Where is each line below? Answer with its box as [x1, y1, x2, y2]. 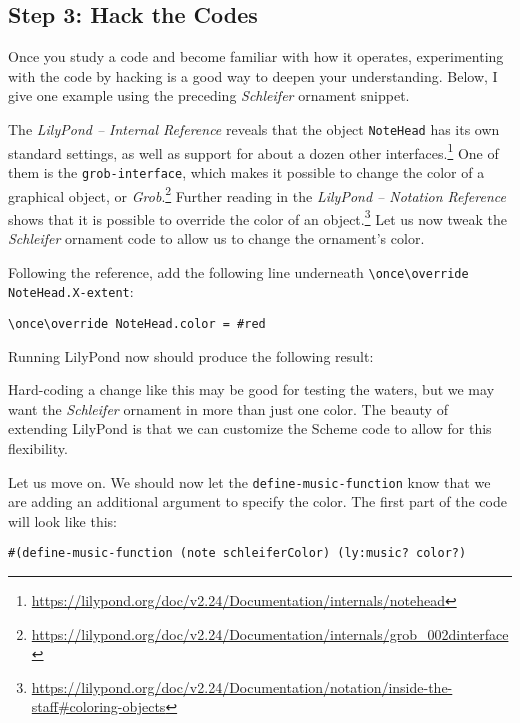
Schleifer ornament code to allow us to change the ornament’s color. [8, 228, 425, 249]
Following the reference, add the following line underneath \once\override [8, 261, 469, 282]
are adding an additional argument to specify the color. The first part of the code [8, 491, 507, 512]
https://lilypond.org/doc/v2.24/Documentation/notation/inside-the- [31, 676, 453, 697]
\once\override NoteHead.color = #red [8, 316, 266, 331]
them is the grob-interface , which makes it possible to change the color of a [8, 161, 485, 182]
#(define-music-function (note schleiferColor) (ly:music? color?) [8, 546, 467, 561]
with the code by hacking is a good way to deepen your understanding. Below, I [8, 65, 498, 86]
